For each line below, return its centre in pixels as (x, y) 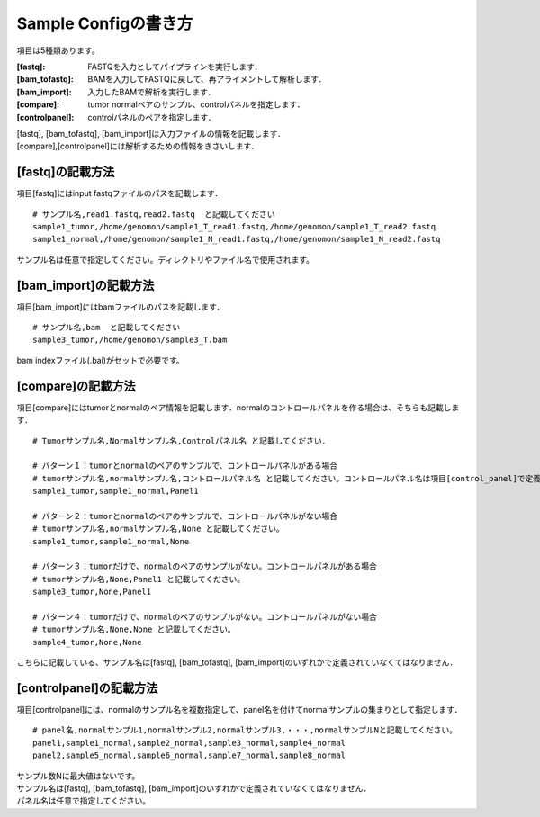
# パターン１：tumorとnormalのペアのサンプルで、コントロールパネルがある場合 (185, 466)
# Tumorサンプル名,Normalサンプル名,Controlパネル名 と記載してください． (181, 440)
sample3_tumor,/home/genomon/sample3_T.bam (130, 340)
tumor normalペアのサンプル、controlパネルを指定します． (196, 104)
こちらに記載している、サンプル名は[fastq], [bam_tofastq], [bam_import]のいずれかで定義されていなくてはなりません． (237, 662)
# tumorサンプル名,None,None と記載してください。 (134, 629)
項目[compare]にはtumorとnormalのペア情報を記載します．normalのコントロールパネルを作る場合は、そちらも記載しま (238, 407)
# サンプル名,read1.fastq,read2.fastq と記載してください (154, 214)
